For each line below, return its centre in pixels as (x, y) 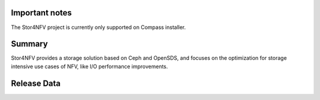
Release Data (36, 83)
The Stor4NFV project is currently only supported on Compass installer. (98, 27)
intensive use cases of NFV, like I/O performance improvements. (89, 66)
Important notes (41, 13)
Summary (29, 44)
